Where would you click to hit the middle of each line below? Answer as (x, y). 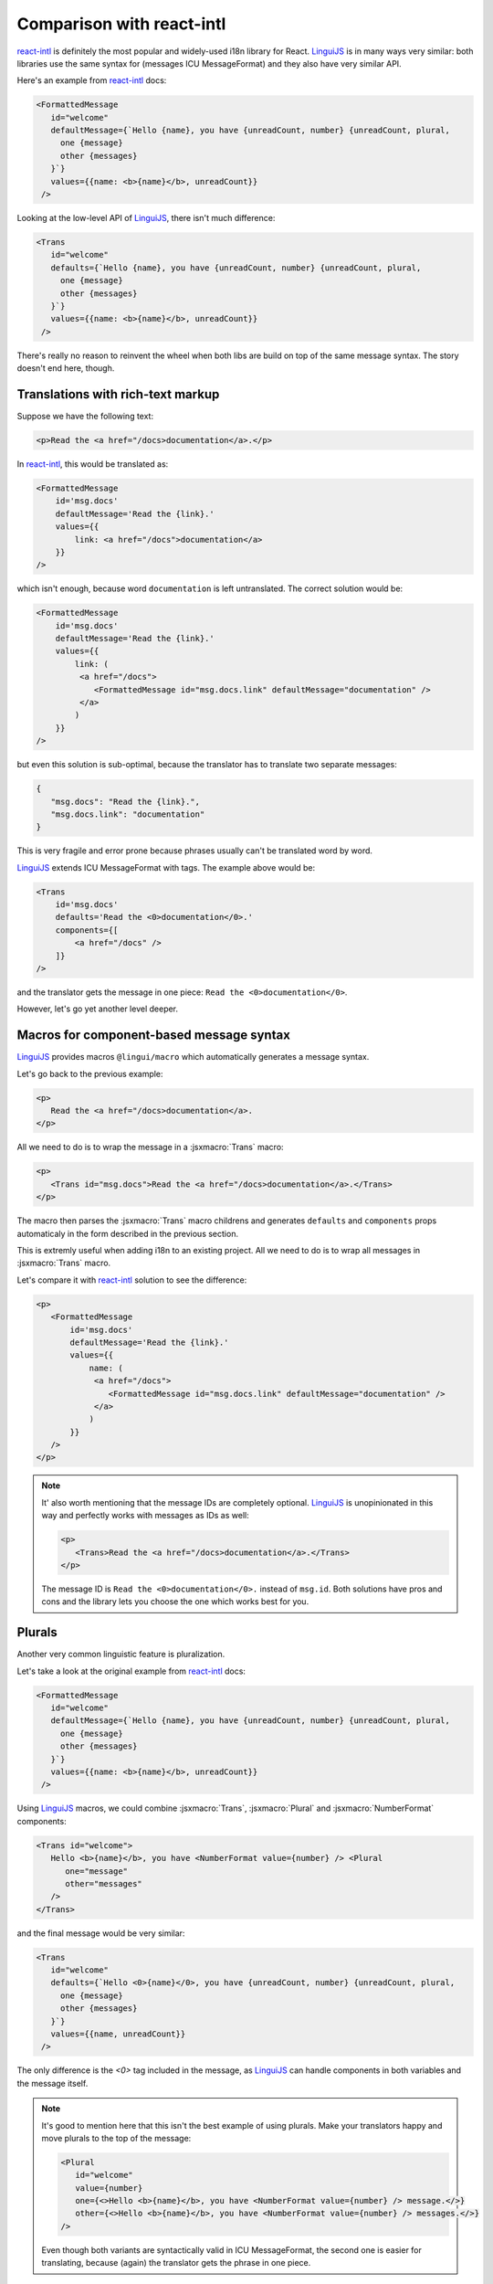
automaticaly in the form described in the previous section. (128, 1233)
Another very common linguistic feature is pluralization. (121, 1655)
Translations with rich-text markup (118, 394)
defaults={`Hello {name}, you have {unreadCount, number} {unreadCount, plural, (236, 268)
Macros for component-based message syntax (154, 1036)
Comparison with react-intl (121, 24)
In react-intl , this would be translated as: (93, 464)
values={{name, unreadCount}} (118, 2034)
